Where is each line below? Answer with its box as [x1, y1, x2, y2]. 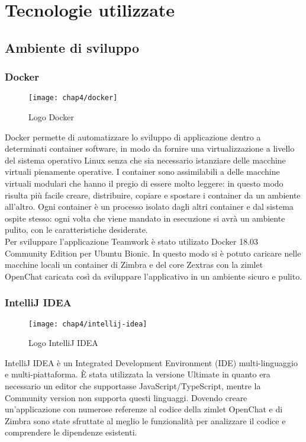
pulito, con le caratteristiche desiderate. [5, 223, 148, 236]
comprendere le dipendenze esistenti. [5, 426, 137, 438]
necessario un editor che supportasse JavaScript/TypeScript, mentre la [5, 380, 261, 392]
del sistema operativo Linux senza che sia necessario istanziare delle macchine [5, 153, 286, 166]
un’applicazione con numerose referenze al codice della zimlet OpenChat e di [5, 403, 283, 415]
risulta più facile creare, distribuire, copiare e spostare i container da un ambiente [5, 188, 301, 201]
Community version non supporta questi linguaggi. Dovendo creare [5, 391, 247, 403]
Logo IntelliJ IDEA [28, 337, 98, 349]
